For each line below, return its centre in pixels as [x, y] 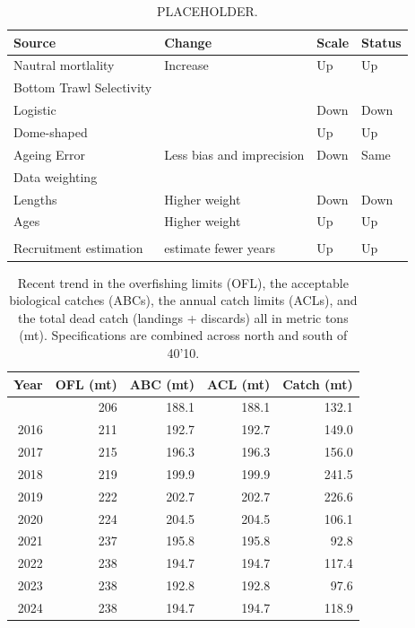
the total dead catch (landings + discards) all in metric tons [183, 317]
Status [381, 42]
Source [35, 42]
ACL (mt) [239, 384]
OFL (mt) [86, 384]
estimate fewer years [220, 248]
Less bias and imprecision [234, 154]
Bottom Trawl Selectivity [83, 87]
